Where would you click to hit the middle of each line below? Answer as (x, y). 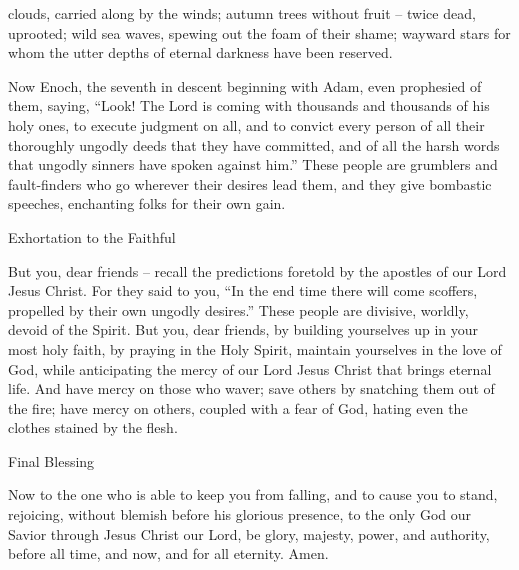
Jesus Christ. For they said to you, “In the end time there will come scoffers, (243, 290)
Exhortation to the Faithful (92, 236)
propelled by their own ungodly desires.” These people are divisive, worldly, (238, 309)
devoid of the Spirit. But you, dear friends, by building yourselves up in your (243, 329)
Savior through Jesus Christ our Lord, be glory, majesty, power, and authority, (249, 533)
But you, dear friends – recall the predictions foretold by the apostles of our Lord (257, 270)
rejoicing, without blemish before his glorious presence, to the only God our (240, 514)
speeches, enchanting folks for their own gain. (147, 203)
